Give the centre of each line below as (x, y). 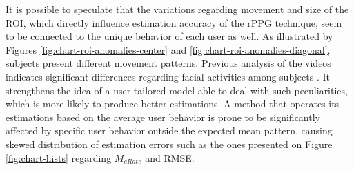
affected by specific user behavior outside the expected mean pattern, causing (169, 130)
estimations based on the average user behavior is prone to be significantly (163, 117)
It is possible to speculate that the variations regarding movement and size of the (177, 9)
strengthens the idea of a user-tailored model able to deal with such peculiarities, (177, 90)
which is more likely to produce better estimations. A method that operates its (173, 104)
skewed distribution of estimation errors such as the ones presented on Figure (169, 144)
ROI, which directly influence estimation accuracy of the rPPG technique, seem (174, 22)
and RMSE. (170, 157)
